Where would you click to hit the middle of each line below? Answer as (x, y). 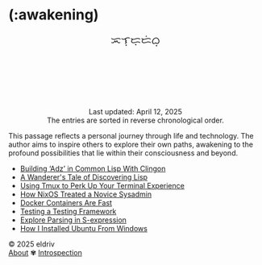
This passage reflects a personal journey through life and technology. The (131, 136)
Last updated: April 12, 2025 (135, 112)
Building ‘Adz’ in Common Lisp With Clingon (93, 169)
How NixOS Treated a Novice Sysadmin (85, 194)
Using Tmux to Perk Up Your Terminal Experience (102, 186)
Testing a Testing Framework (68, 212)
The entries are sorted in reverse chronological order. (135, 120)
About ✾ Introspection (45, 253)
